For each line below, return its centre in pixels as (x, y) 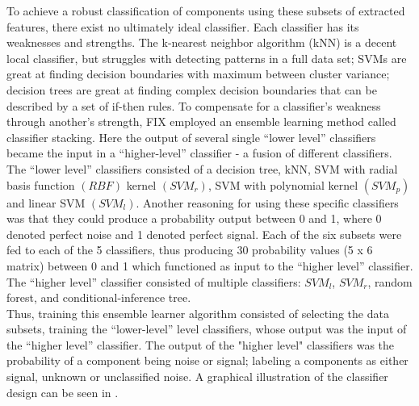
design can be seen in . (63, 392)
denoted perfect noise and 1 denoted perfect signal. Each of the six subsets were (204, 234)
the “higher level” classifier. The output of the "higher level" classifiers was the (201, 344)
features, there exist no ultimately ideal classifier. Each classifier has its (183, 26)
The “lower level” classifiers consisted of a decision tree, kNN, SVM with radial (202, 168)
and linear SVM (46, 202)
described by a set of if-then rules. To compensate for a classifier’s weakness (194, 105)
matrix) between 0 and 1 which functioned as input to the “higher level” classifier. (210, 265)
